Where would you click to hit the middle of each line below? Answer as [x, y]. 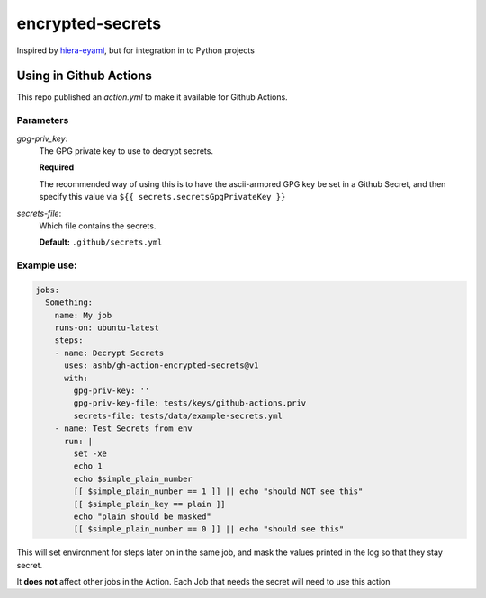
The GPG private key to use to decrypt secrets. [126, 151]
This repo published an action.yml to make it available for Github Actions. [152, 97]
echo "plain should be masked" [142, 516]
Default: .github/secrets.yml [101, 242]
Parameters [43, 120]
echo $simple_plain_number [133, 478]
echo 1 [88, 466]
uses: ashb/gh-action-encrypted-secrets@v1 [162, 366]
